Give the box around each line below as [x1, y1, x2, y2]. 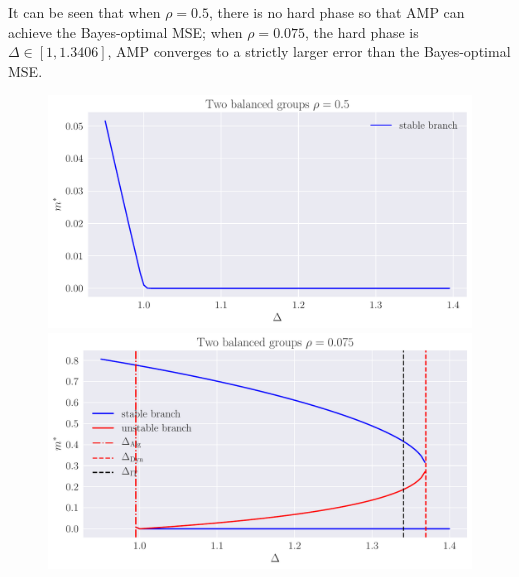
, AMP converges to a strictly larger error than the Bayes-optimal [107, 41, 511, 62]
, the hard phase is [305, 21, 419, 42]
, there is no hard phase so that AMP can [208, 2, 465, 22]
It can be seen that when [8, 2, 161, 22]
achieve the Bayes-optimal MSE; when [8, 21, 243, 42]
